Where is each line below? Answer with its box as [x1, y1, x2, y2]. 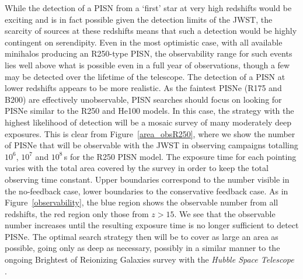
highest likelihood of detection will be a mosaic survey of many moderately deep [5, 116, 292, 128]
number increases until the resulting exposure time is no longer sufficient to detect [5, 219, 299, 231]
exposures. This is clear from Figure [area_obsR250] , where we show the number [5, 127, 295, 139]
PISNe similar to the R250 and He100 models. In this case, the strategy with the [5, 104, 294, 117]
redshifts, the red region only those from [5, 207, 149, 219]
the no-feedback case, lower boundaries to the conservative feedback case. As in [5, 184, 288, 197]
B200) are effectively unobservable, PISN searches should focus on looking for [5, 93, 282, 105]
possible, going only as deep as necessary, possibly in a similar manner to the [5, 242, 280, 254]
